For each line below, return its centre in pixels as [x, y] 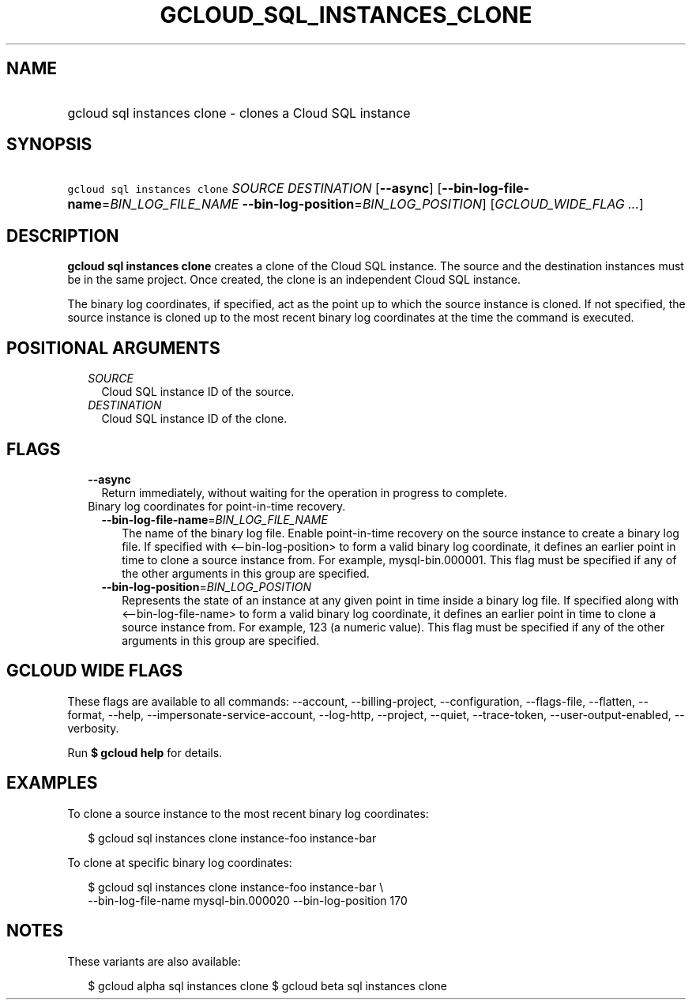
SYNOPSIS [49, 145]
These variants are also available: [154, 961]
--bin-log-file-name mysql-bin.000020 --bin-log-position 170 [248, 900]
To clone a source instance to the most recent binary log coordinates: [248, 813]
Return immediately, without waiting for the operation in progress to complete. [304, 492]
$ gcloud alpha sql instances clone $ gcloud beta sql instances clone [268, 985]
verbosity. [93, 728]
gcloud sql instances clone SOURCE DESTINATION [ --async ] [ [255, 188]
